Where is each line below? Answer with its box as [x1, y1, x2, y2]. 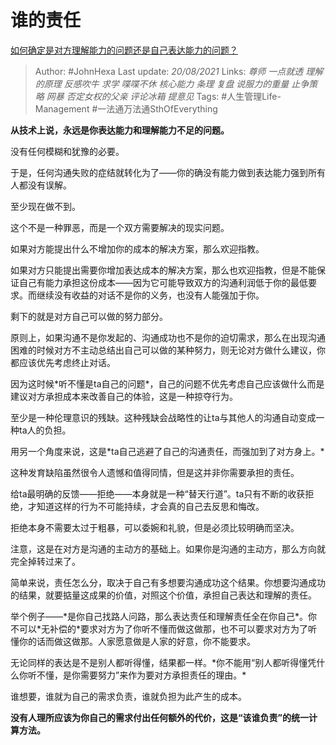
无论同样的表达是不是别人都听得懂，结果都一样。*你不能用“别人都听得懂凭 [10, 656, 317, 668]
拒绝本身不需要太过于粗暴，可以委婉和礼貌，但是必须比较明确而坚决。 [10, 521, 300, 533]
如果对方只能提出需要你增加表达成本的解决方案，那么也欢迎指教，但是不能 [10, 264, 317, 276]
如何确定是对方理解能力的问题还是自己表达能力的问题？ [10, 44, 238, 56]
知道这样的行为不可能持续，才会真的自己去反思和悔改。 [36, 500, 265, 512]
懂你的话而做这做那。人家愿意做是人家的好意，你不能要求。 [10, 635, 256, 647]
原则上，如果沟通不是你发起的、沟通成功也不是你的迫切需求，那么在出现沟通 [10, 331, 326, 343]
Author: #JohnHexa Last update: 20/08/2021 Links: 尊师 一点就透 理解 [34, 65, 324, 77]
